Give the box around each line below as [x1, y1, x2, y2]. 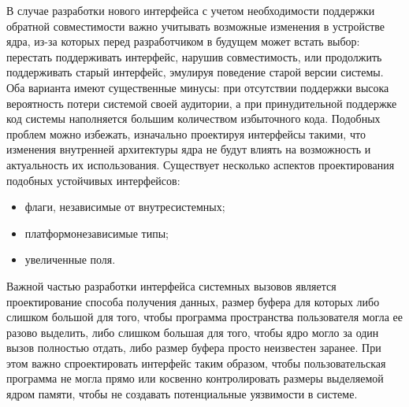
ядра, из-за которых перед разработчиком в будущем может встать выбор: [6, 33, 360, 50]
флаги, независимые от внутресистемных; [24, 198, 225, 215]
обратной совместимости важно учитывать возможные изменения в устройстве [6, 17, 385, 34]
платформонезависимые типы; [24, 224, 169, 241]
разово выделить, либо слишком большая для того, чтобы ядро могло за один [6, 324, 379, 340]
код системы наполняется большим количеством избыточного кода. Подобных [6, 110, 381, 127]
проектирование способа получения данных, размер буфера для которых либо [6, 293, 380, 309]
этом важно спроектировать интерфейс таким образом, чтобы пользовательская [6, 354, 386, 371]
